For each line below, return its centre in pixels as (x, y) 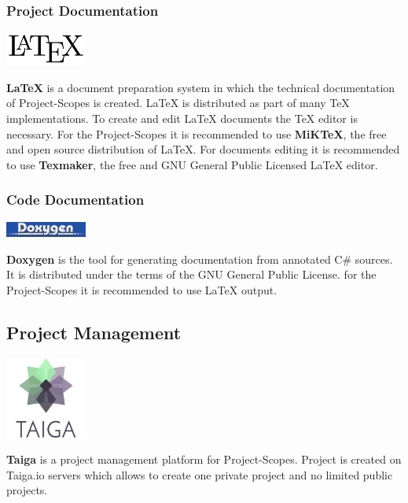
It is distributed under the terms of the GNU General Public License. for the (191, 274)
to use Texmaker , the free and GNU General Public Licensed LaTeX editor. (192, 164)
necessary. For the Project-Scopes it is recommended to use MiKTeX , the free (197, 133)
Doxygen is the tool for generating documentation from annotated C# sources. (200, 259)
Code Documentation (75, 200)
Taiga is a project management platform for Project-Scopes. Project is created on (204, 459)
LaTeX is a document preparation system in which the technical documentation (201, 87)
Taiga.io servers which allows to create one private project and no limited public (200, 474)
